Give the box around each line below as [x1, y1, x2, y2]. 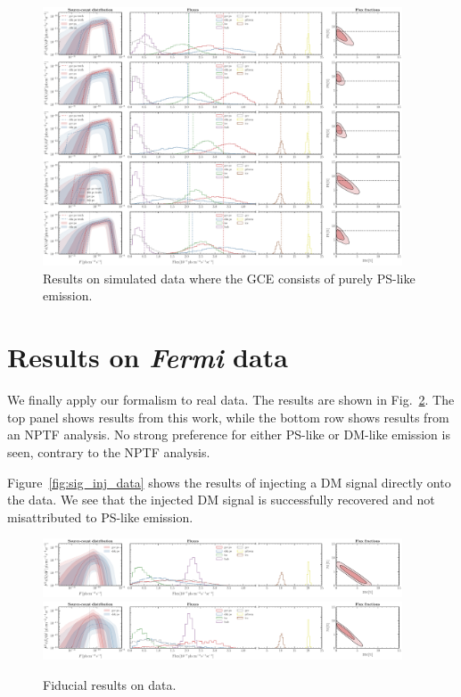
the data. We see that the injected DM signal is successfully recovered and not [7, 490, 435, 509]
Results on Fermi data [7, 339, 288, 376]
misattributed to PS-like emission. [7, 507, 193, 526]
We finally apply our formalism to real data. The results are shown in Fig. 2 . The [7, 390, 455, 409]
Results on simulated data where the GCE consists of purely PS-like [43, 268, 416, 287]
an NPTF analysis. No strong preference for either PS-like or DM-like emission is [7, 425, 450, 444]
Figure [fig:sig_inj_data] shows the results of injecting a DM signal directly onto [7, 472, 451, 491]
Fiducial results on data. [43, 675, 177, 693]
